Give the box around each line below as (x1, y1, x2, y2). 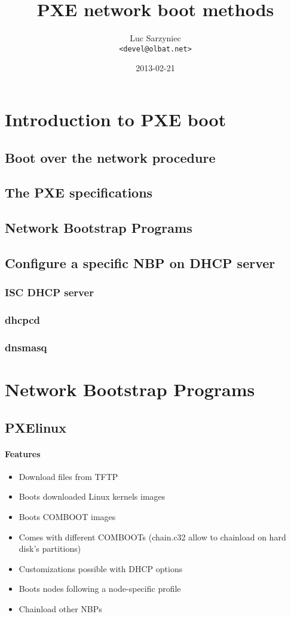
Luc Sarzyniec (130, 32, 181, 44)
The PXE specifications (5, 183, 153, 202)
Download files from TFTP (19, 470, 118, 482)
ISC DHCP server (5, 285, 94, 300)
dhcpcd (5, 312, 41, 327)
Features (5, 447, 41, 460)
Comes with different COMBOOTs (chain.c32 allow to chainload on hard (19, 530, 286, 543)
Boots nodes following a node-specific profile (19, 582, 181, 595)
